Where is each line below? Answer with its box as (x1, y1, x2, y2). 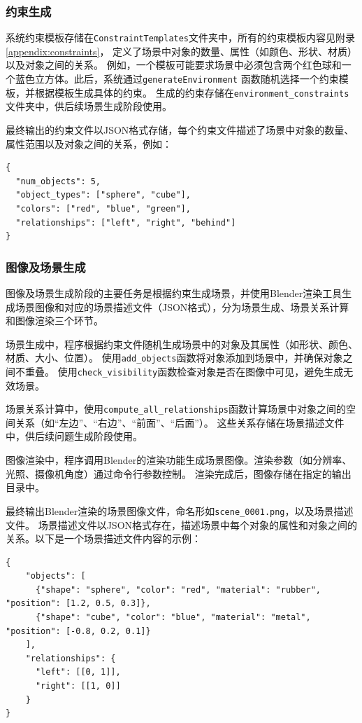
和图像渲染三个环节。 (6, 313, 103, 328)
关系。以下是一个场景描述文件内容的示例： (6, 531, 201, 546)
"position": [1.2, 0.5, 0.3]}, (6, 598, 151, 609)
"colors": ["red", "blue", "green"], (15, 203, 191, 214)
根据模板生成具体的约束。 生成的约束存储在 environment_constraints (34, 85, 349, 99)
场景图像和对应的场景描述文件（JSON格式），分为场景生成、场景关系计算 (15, 299, 349, 314)
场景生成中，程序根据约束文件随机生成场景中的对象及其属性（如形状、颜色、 (6, 336, 358, 351)
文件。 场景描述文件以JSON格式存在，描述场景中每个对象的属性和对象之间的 (6, 517, 358, 532)
